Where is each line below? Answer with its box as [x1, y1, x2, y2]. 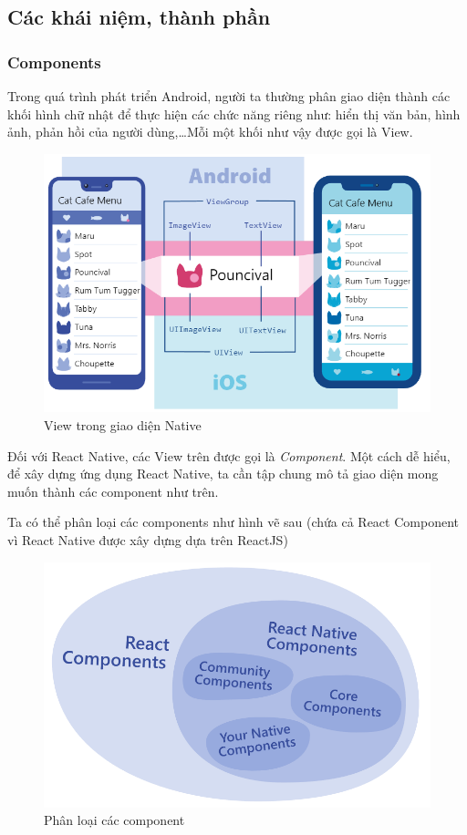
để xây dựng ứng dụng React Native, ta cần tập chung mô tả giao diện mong [7, 464, 439, 483]
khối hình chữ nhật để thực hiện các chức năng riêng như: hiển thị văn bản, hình [7, 104, 461, 123]
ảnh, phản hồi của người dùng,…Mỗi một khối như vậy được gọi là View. [7, 122, 413, 141]
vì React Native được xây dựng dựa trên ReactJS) [7, 530, 288, 549]
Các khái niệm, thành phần [7, 3, 271, 31]
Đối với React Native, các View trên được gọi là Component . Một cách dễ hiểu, [7, 446, 451, 465]
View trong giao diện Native [44, 416, 202, 434]
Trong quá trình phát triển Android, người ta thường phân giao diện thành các [7, 87, 451, 105]
